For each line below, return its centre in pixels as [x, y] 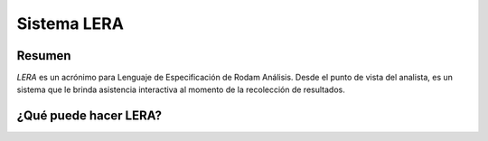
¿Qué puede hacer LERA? [89, 116]
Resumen [44, 56]
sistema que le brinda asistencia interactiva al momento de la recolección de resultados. [181, 89]
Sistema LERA [70, 23]
